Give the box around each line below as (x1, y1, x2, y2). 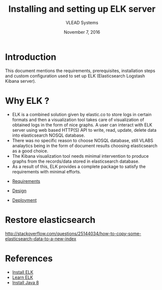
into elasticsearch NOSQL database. (12, 132, 85, 138)
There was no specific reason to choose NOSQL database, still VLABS (12, 137, 154, 143)
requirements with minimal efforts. (12, 169, 81, 174)
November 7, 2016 (63, 29, 101, 35)
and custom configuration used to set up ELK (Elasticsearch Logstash (5, 72, 145, 79)
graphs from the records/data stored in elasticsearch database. (12, 158, 140, 164)
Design (12, 188, 27, 193)
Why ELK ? (5, 95, 50, 106)
